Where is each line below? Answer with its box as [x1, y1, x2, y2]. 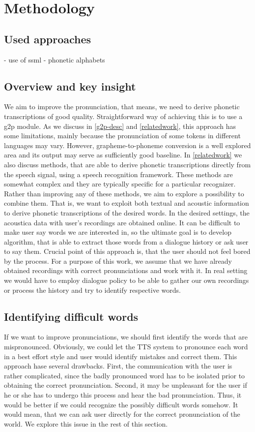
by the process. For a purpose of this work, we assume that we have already [4, 255, 232, 266]
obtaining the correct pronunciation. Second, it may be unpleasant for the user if [4, 380, 247, 390]
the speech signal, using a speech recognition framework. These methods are [4, 169, 233, 179]
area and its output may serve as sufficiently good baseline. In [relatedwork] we [4, 150, 242, 160]
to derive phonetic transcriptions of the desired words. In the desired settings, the [4, 207, 250, 217]
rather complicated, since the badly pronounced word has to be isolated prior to [4, 370, 245, 380]
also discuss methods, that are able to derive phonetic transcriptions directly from [4, 159, 251, 169]
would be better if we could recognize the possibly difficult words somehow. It [4, 399, 238, 409]
